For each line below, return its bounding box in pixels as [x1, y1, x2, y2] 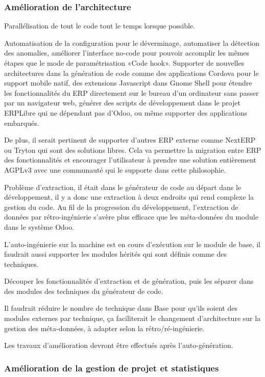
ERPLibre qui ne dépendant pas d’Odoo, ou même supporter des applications [4, 107, 248, 118]
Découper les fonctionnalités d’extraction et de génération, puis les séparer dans [4, 276, 254, 286]
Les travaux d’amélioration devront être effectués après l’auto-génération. [4, 340, 233, 351]
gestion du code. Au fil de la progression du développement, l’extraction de [4, 201, 238, 212]
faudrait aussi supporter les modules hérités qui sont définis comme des [4, 249, 227, 259]
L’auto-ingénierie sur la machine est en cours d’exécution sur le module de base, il [4, 238, 260, 249]
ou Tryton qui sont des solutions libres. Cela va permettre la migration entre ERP [4, 144, 261, 155]
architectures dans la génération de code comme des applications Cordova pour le [4, 67, 259, 78]
